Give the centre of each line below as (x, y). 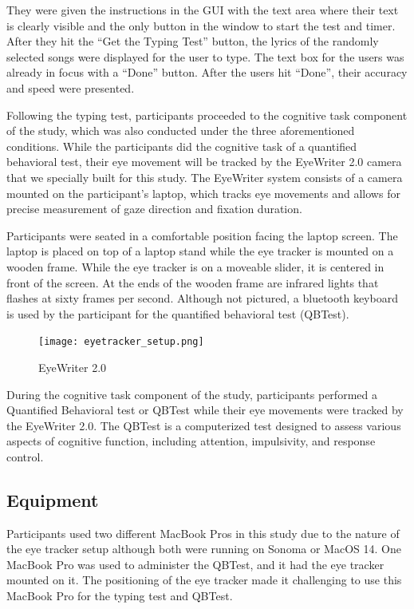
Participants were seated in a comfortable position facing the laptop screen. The (202, 235)
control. (25, 456)
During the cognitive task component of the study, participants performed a (192, 394)
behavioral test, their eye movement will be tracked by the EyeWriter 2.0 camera (204, 162)
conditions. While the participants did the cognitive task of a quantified (181, 146)
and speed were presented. (71, 87)
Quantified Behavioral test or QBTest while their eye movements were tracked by (205, 410)
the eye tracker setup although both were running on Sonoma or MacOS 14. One (204, 549)
